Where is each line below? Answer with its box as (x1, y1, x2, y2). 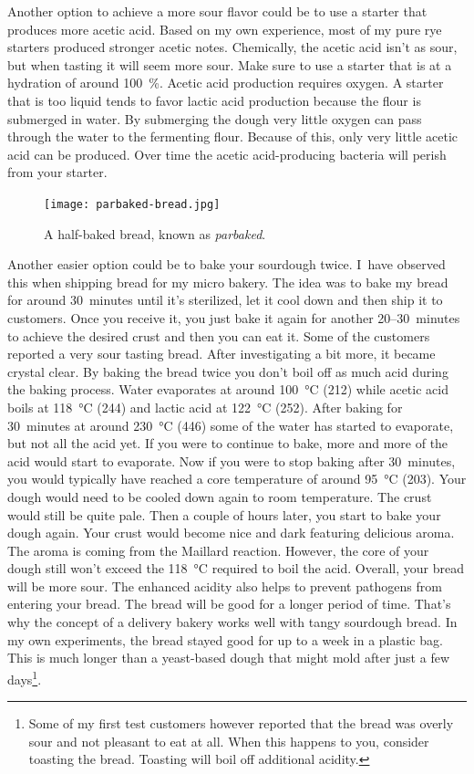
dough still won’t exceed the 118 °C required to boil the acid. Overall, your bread (7, 559, 464, 578)
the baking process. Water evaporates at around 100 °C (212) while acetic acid (7, 380, 448, 399)
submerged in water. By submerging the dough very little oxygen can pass (7, 109, 422, 128)
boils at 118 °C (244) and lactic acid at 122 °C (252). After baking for (7, 397, 403, 416)
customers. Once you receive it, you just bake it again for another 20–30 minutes (7, 308, 460, 327)
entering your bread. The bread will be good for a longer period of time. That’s (7, 594, 451, 613)
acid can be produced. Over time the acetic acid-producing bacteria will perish (7, 144, 447, 163)
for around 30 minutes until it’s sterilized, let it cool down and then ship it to (7, 290, 443, 309)
